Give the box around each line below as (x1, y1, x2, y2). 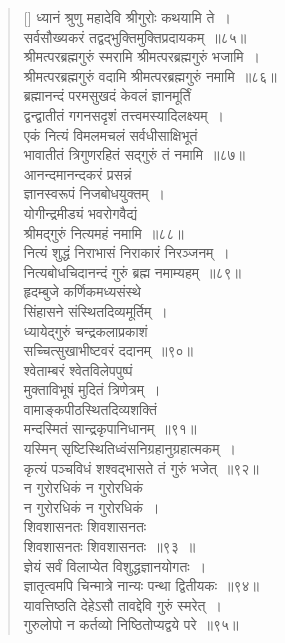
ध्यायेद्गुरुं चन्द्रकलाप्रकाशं (23, 320, 148, 341)
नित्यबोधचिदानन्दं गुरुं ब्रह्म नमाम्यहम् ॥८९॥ (23, 261, 241, 282)
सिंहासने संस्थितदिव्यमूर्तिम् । (23, 300, 168, 321)
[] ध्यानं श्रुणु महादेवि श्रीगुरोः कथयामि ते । (23, 7, 231, 27)
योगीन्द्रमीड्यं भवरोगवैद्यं (23, 202, 137, 223)
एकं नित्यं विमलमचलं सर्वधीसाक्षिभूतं (23, 124, 198, 145)
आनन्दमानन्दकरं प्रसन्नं (23, 163, 132, 184)
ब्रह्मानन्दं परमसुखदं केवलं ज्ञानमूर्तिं (23, 85, 191, 106)
